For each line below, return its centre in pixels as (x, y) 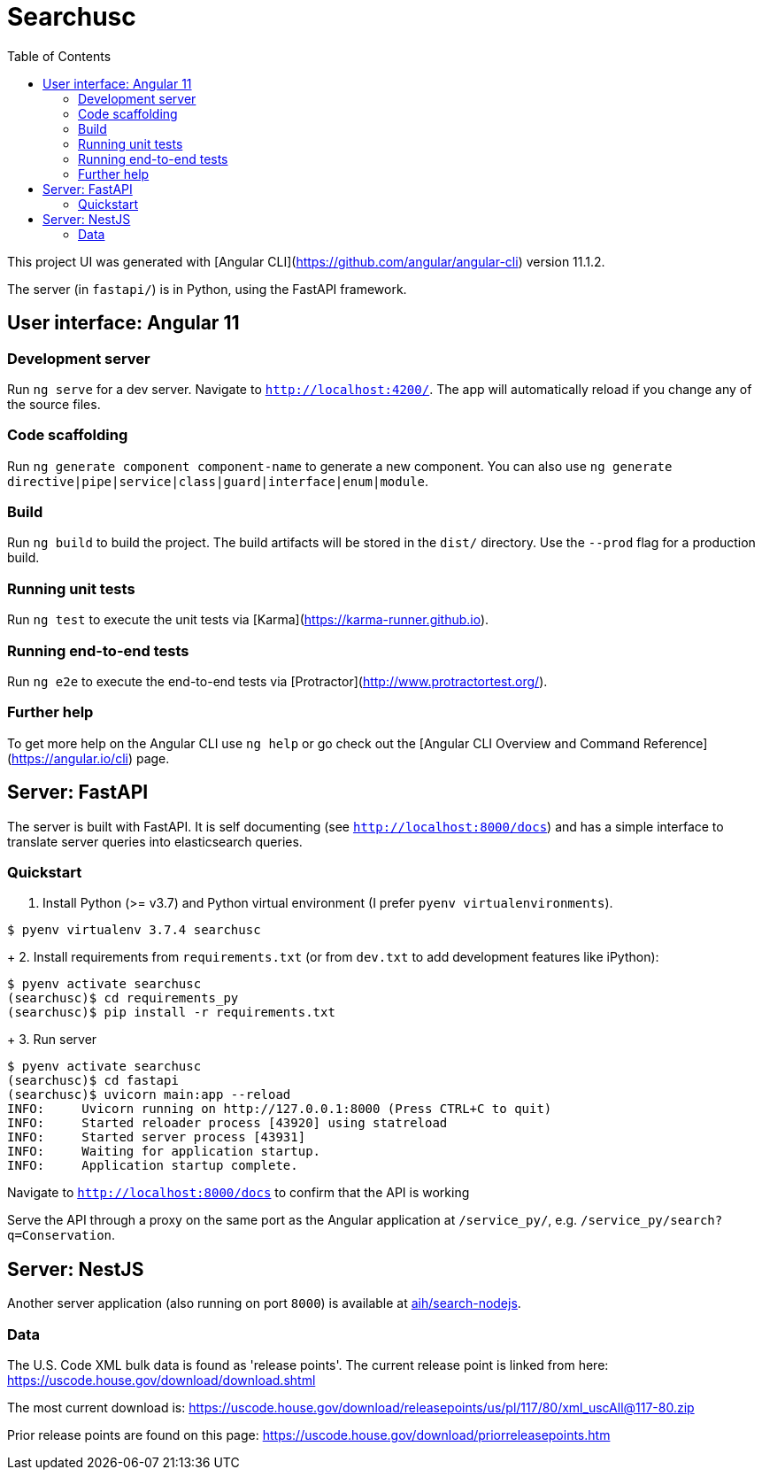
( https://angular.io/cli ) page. (89, 758)
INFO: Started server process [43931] (157, 1137)
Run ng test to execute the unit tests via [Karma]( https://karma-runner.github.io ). (248, 620)
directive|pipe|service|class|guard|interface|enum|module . (218, 481)
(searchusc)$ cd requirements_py (123, 998)
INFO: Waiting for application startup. (164, 1152)
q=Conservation (60, 1236)
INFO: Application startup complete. (153, 1166)
